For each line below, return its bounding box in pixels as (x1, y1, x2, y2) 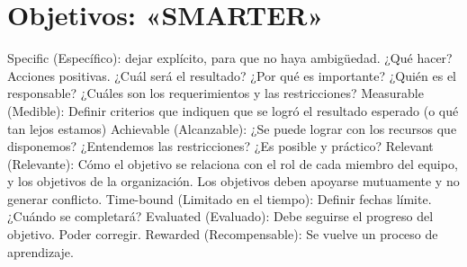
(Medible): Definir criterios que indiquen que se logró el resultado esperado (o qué (7, 101, 459, 120)
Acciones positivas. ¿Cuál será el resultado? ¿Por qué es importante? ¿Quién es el (7, 66, 456, 85)
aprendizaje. (7, 242, 74, 261)
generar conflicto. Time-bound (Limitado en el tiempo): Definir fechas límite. (7, 189, 432, 208)
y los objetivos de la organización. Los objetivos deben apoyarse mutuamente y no (7, 172, 460, 191)
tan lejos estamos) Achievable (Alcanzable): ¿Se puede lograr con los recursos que (7, 119, 457, 138)
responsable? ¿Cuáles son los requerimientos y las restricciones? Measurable (7, 84, 424, 102)
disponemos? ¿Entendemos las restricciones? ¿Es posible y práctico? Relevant (7, 137, 434, 156)
